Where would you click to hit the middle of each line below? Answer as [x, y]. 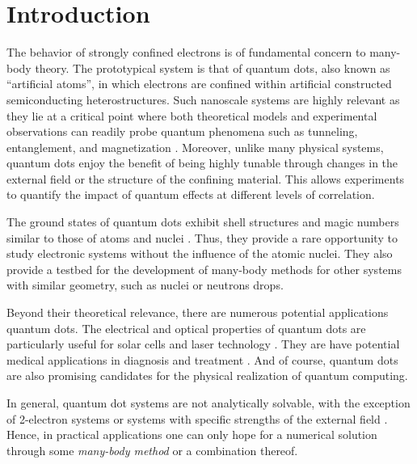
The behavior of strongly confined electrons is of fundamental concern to [186, 52]
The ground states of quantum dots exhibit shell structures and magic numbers [203, 222]
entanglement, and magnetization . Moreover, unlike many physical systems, [195, 147]
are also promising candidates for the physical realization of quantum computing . [207, 375]
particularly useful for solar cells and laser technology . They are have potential [203, 344]
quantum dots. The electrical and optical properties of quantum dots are [186, 328]
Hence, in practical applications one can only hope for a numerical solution [192, 434]
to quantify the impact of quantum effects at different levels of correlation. [191, 194]
